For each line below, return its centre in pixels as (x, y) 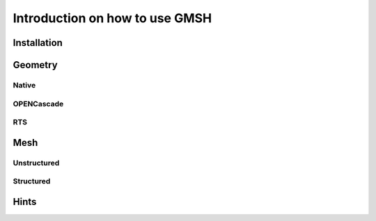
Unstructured (36, 163)
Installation (38, 43)
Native (24, 85)
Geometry (36, 65)
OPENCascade (38, 104)
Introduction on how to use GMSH (112, 18)
